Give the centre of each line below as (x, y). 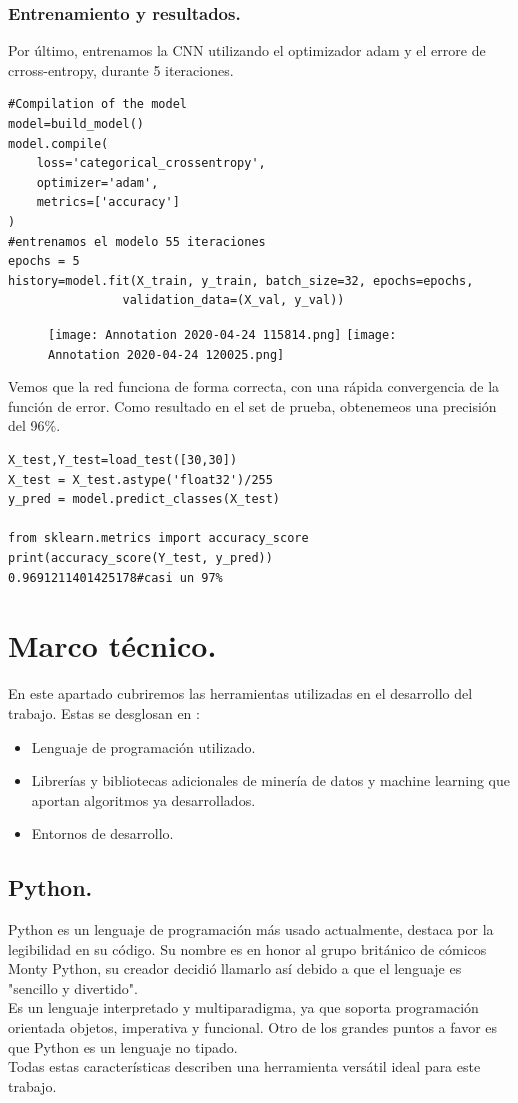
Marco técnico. (112, 645)
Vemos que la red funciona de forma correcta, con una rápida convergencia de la (254, 386)
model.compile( (58, 143)
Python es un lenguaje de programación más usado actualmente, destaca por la (251, 929)
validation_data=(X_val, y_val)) (233, 300)
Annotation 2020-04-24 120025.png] (166, 354)
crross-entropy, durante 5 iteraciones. (121, 69)
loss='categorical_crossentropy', (151, 163)
